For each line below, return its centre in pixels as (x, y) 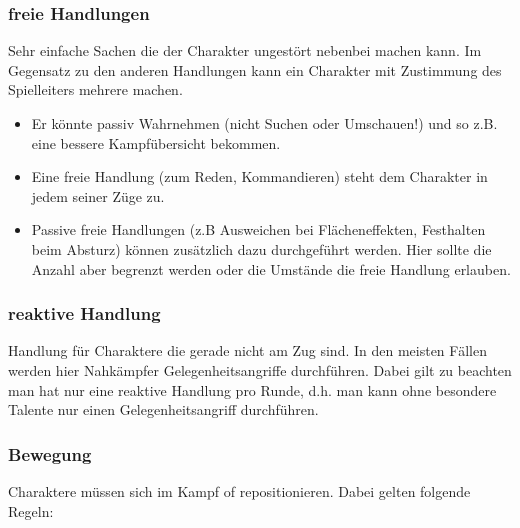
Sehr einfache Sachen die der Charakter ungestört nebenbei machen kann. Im (245, 50)
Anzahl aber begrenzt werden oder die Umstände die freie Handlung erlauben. (271, 268)
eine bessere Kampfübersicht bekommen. (156, 142)
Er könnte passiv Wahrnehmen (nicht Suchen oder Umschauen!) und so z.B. (264, 123)
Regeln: (31, 510)
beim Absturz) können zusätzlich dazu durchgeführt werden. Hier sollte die (261, 248)
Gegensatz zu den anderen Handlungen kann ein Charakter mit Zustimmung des (255, 69)
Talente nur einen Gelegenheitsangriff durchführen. (163, 409)
